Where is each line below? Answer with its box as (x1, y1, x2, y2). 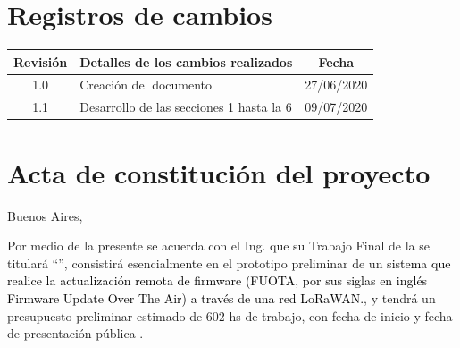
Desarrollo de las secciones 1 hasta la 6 (79, 98, 292, 116)
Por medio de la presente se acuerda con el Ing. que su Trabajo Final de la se (7, 236, 430, 255)
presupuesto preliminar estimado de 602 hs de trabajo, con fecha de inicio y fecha (7, 306, 453, 325)
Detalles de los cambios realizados (79, 52, 293, 71)
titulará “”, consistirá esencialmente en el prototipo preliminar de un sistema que (7, 253, 451, 272)
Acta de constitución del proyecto (7, 154, 431, 191)
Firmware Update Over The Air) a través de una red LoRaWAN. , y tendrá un (7, 288, 436, 307)
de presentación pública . (7, 324, 144, 343)
